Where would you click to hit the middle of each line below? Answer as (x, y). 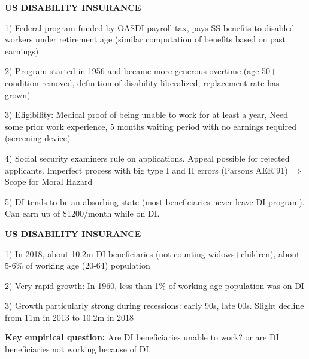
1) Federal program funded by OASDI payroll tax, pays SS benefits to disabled (150, 27)
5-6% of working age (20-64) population (78, 265)
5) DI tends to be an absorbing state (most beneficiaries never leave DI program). (155, 201)
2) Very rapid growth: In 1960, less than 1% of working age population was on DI (154, 285)
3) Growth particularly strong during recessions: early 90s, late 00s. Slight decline (154, 305)
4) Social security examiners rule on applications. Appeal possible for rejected (147, 158)
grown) (18, 94)
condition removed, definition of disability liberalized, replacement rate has (142, 82)
